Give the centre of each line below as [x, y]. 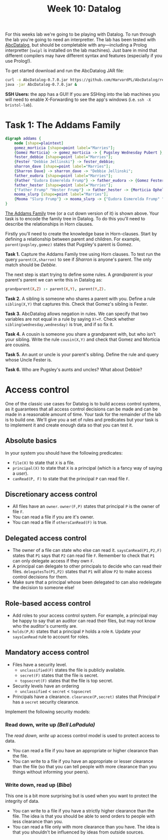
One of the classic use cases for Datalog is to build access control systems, [83, 403]
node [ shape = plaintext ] [39, 143]
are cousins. [18, 345]
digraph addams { [23, 138]
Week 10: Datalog [84, 9]
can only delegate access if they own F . [53, 561]
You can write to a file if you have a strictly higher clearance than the [83, 811]
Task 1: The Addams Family [63, 125]
